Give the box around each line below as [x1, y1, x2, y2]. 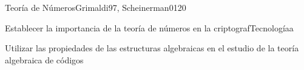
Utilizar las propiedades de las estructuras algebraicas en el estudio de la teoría [5, 42, 299, 54]
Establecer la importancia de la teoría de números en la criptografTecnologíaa [5, 21, 294, 34]
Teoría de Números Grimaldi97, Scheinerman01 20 [5, 1, 186, 13]
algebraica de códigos [5, 53, 84, 66]
